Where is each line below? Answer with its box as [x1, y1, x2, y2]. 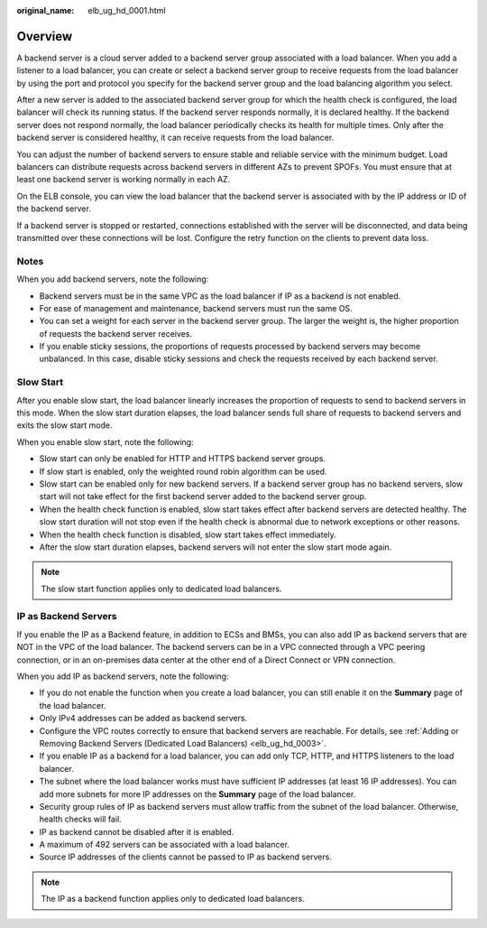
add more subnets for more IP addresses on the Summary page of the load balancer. [39, 788, 356, 799]
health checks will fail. [39, 813, 122, 825]
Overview [16, 28, 73, 44]
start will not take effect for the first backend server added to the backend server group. [39, 491, 367, 502]
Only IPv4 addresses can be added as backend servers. [39, 713, 248, 724]
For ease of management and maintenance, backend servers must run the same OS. [39, 302, 354, 313]
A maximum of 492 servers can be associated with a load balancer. [39, 840, 290, 850]
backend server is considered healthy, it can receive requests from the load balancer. [16, 132, 335, 144]
